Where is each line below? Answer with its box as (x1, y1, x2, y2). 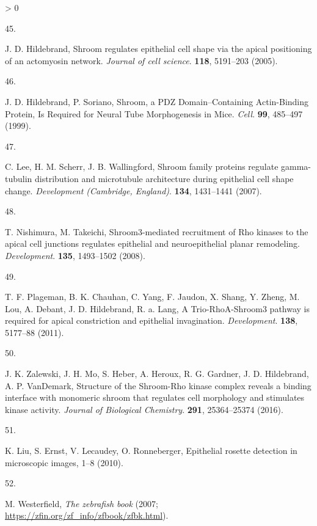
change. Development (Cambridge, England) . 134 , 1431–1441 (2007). (5, 184, 262, 197)
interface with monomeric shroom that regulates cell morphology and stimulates (5, 391, 305, 404)
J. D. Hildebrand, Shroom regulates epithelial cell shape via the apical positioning (5, 42, 312, 55)
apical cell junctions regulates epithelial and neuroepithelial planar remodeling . (5, 237, 300, 250)
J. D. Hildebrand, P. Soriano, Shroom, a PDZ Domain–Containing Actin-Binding (5, 95, 309, 108)
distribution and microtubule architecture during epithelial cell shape (35, 172, 294, 184)
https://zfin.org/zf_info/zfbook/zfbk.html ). (5, 509, 169, 522)
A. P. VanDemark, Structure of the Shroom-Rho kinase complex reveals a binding (5, 379, 312, 392)
